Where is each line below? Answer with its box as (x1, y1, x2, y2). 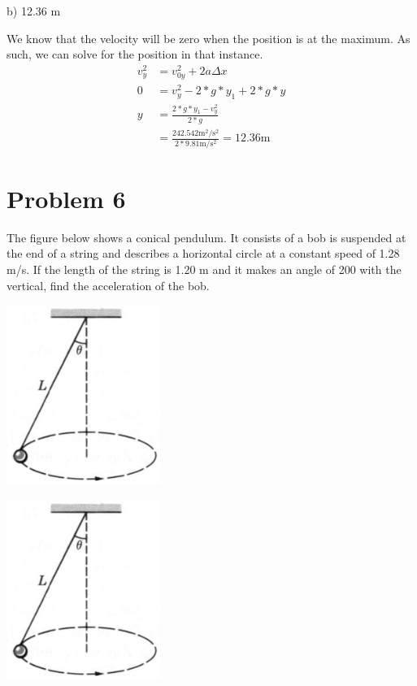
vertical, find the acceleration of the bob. (7, 276, 210, 293)
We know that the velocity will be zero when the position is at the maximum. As (7, 29, 410, 46)
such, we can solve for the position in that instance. (7, 46, 263, 63)
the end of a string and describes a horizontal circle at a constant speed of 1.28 (7, 245, 400, 262)
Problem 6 (7, 181, 126, 215)
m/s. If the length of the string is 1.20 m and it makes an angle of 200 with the (7, 261, 402, 278)
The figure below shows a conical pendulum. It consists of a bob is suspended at (7, 228, 406, 245)
